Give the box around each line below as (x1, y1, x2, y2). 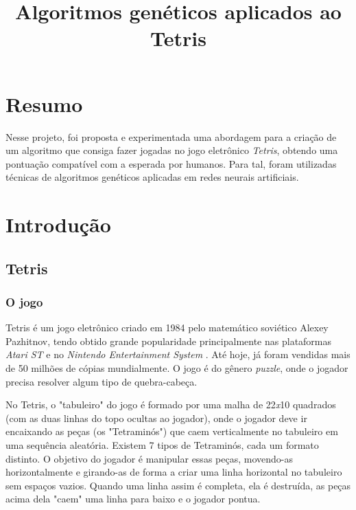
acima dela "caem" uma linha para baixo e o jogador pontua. (5, 491, 261, 506)
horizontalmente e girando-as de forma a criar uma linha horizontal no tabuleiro (5, 465, 342, 479)
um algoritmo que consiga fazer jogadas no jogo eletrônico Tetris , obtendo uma (5, 143, 338, 157)
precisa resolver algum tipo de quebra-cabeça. (5, 374, 198, 388)
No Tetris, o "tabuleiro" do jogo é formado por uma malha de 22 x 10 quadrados (5, 397, 336, 412)
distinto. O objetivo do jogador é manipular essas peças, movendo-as (5, 451, 293, 465)
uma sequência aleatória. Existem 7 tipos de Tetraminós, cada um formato (5, 438, 319, 452)
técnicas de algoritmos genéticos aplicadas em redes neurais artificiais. (5, 170, 299, 184)
